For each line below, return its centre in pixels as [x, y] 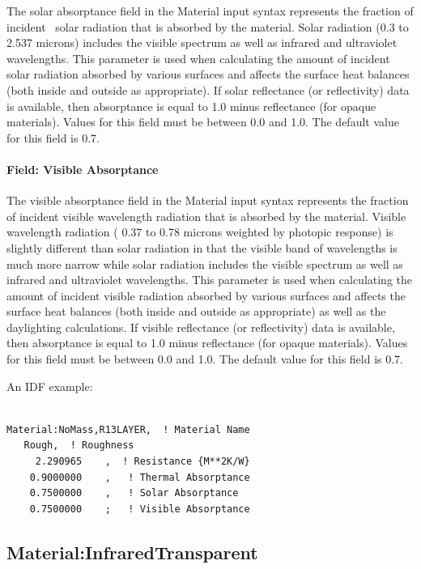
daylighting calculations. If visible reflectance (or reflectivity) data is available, [201, 327]
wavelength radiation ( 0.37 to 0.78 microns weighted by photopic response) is [200, 232]
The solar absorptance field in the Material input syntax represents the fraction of [210, 11]
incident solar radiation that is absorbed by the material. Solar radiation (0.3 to [208, 26]
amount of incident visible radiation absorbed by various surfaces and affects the [206, 295]
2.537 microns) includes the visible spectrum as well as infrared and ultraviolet [202, 42]
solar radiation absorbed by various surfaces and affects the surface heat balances [208, 74]
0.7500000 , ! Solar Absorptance [134, 493]
